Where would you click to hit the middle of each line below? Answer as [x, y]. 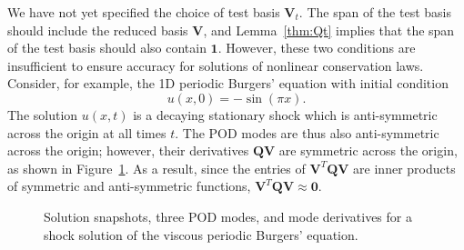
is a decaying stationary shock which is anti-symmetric [285, 114]
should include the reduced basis [98, 30]
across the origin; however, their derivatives [128, 150]
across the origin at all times [87, 132]
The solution [43, 114]
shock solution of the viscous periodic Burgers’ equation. [201, 234]
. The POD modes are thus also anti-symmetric [307, 132]
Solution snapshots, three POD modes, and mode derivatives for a [228, 216]
